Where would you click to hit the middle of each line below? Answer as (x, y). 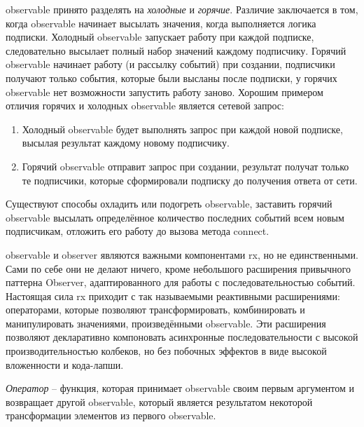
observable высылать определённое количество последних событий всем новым (175, 217)
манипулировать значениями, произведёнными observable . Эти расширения (166, 323)
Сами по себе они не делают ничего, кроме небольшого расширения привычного (178, 268)
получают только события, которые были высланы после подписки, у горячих (171, 77)
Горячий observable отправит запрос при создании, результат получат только (185, 166)
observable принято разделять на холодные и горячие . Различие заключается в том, (182, 9)
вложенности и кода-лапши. (65, 364)
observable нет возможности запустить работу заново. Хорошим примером (164, 91)
